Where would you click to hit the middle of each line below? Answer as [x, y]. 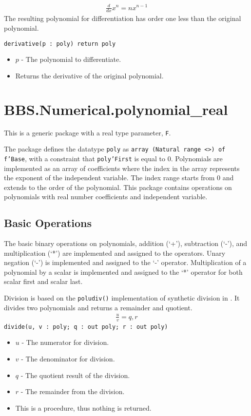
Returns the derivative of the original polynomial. [89, 75]
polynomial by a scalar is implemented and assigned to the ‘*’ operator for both [123, 272]
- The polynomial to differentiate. [71, 59]
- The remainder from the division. [73, 391]
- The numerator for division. [65, 342]
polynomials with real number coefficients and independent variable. [106, 197]
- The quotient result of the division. [75, 375]
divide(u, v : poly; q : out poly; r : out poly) [86, 327]
